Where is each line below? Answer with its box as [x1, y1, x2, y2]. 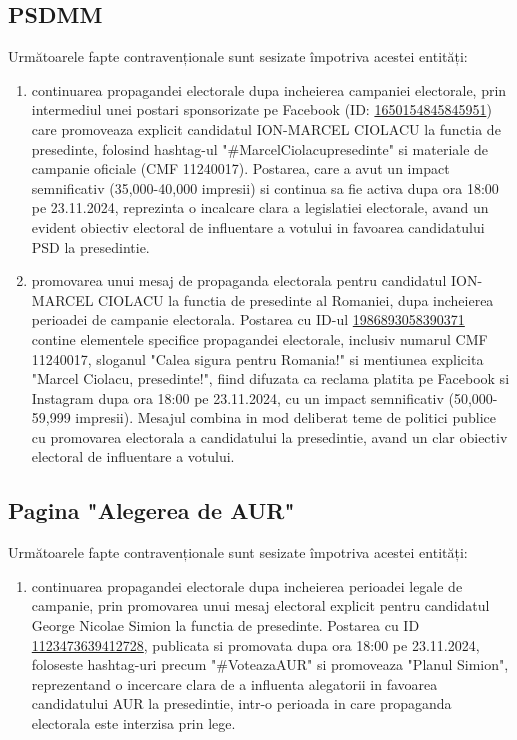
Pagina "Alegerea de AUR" [8, 495, 295, 526]
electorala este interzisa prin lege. [31, 713, 236, 734]
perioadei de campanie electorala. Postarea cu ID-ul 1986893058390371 [31, 309, 465, 330]
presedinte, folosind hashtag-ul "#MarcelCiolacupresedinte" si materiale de [31, 138, 489, 159]
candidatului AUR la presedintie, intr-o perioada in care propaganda [31, 693, 452, 714]
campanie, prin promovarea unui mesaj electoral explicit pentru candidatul [31, 595, 490, 616]
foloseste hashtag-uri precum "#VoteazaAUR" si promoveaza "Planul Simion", [31, 654, 509, 675]
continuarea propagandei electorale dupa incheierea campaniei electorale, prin [31, 79, 507, 100]
